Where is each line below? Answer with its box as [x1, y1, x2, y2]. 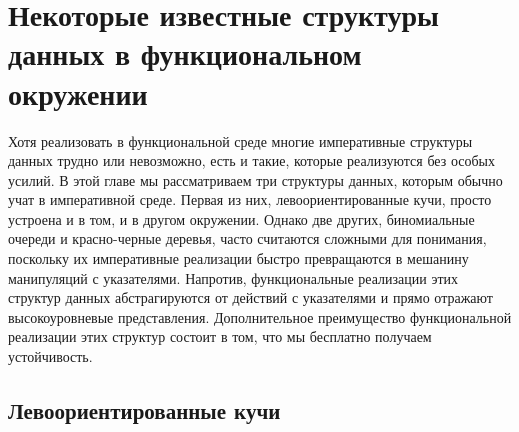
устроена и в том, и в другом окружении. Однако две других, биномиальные [8, 208, 475, 229]
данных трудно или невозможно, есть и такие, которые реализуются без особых [8, 150, 496, 171]
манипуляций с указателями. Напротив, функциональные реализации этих [8, 267, 459, 288]
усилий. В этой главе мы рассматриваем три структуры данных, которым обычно [8, 169, 503, 190]
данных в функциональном [8, 33, 362, 74]
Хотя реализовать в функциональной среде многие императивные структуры [8, 130, 473, 151]
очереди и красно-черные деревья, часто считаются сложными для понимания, [8, 228, 487, 249]
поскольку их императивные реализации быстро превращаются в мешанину [8, 248, 469, 269]
